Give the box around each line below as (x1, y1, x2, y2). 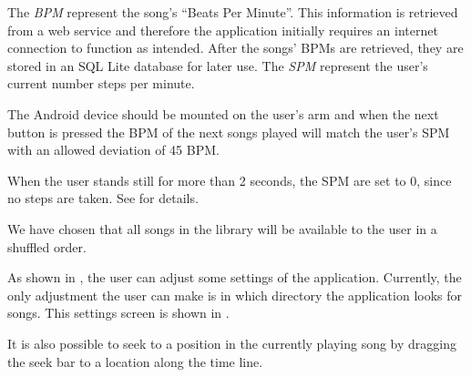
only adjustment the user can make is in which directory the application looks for (7, 285, 463, 304)
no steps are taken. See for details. (7, 188, 199, 208)
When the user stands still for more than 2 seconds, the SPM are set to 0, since (7, 170, 452, 189)
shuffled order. (7, 237, 87, 256)
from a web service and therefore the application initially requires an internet (7, 20, 438, 39)
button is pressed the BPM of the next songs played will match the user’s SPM (7, 122, 450, 141)
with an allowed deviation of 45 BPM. (7, 140, 220, 159)
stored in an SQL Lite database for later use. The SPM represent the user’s (7, 56, 428, 75)
